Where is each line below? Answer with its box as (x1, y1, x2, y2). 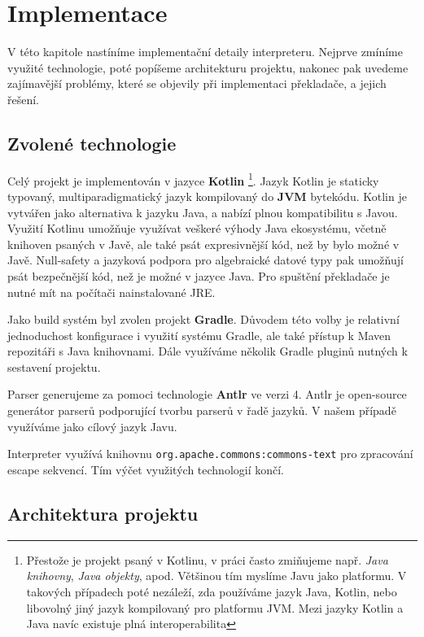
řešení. (7, 90, 40, 107)
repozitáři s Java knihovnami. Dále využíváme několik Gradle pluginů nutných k (7, 342, 408, 360)
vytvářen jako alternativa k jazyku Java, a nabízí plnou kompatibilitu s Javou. (7, 203, 398, 220)
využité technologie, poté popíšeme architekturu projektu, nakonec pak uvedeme (7, 59, 409, 76)
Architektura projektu (7, 500, 199, 526)
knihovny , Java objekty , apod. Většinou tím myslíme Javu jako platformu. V (26, 567, 407, 584)
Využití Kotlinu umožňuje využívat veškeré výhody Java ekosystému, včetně (7, 220, 387, 237)
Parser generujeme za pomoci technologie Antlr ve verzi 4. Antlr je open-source (7, 386, 407, 403)
